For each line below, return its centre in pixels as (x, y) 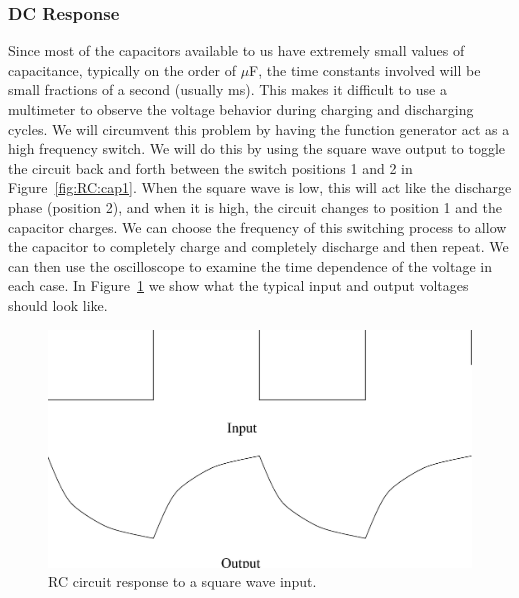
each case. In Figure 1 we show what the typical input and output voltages (238, 285)
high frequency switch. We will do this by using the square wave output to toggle (256, 148)
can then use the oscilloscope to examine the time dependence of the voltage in (250, 265)
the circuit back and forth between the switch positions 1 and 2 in (210, 167)
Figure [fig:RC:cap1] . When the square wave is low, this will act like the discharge (260, 187)
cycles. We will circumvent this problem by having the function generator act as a (259, 128)
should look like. (58, 304)
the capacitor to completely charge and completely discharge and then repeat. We (258, 246)
